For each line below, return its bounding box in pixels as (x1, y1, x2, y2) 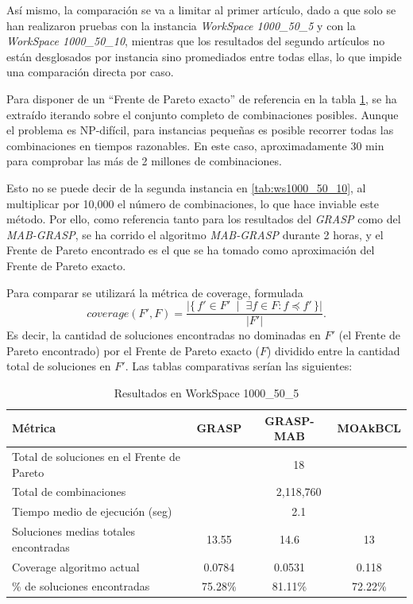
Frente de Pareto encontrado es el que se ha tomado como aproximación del (6, 242, 375, 258)
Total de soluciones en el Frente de (12, 447, 180, 464)
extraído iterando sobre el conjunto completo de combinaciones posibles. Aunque (6, 106, 399, 122)
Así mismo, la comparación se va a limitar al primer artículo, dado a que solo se (6, 2, 396, 17)
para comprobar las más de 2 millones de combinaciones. (6, 153, 282, 169)
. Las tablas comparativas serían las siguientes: (125, 358, 353, 374)
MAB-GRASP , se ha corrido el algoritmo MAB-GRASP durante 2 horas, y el (6, 226, 384, 242)
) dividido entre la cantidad (266, 342, 400, 358)
